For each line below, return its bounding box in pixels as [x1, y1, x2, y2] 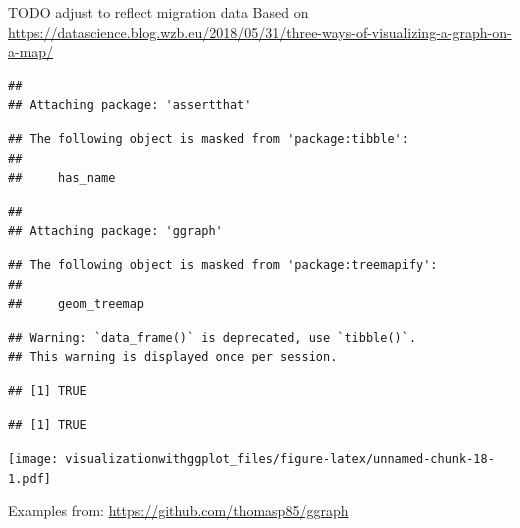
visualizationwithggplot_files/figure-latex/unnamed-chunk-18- [65, 452, 495, 467]
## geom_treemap [8, 297, 145, 312]
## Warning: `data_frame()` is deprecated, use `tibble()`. [8, 330, 417, 345]
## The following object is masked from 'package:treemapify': [8, 257, 438, 272]
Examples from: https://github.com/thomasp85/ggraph [8, 500, 349, 521]
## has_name [8, 171, 116, 186]
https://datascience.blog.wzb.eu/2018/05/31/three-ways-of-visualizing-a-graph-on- [8, 21, 512, 42]
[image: [8, 452, 59, 467]
